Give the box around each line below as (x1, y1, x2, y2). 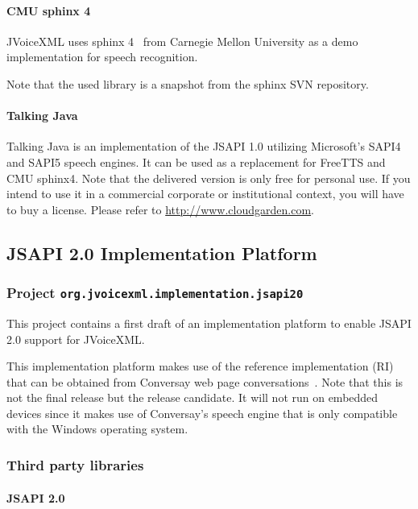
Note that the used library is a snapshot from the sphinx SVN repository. (6, 75, 369, 92)
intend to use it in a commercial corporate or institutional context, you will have (6, 185, 404, 202)
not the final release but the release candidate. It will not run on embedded (6, 389, 379, 406)
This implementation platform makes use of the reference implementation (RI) (6, 358, 394, 375)
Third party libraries (6, 454, 144, 474)
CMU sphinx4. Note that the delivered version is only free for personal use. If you (6, 169, 411, 186)
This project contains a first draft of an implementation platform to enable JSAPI (6, 314, 412, 331)
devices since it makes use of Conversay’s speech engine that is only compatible (6, 404, 398, 421)
